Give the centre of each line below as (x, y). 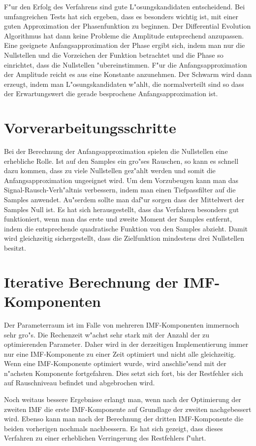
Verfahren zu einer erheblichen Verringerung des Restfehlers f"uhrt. (105, 438)
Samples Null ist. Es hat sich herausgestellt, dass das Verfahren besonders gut (122, 209)
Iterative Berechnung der (91, 281)
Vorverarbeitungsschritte (90, 128)
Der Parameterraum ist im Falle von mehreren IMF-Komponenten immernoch (122, 324)
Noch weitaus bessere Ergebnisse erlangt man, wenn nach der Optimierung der (123, 399)
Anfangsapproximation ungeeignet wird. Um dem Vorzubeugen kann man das (121, 180)
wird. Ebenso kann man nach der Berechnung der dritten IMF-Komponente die (124, 419)
